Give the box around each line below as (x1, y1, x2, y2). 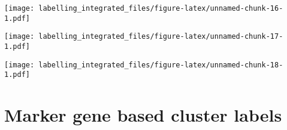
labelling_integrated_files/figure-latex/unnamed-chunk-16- (38, 4, 283, 13)
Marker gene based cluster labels (4, 103, 282, 127)
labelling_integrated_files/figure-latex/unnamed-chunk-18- (38, 60, 283, 69)
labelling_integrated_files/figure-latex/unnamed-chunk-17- (38, 32, 283, 41)
